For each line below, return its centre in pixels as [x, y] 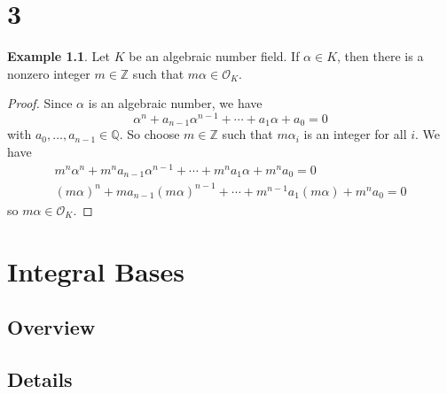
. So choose [149, 134]
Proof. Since [40, 103]
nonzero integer [49, 73]
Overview [51, 327]
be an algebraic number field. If [214, 56]
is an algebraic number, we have [175, 103]
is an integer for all [355, 134]
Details [40, 379]
